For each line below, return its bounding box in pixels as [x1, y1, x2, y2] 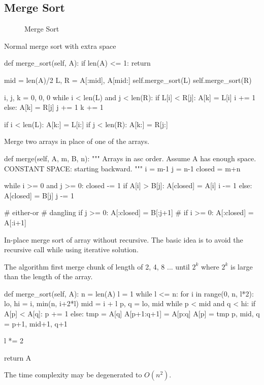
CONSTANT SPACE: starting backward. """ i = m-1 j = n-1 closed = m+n [4, 163, 241, 173]
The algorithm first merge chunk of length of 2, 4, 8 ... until [4, 261, 190, 272]
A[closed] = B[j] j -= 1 [4, 190, 74, 200]
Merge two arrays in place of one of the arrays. [4, 136, 150, 146]
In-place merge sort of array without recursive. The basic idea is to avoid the [4, 234, 243, 245]
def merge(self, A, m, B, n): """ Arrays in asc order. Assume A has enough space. [4, 153, 256, 163]
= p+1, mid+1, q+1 [4, 318, 68, 329]
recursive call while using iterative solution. [4, 244, 139, 255]
